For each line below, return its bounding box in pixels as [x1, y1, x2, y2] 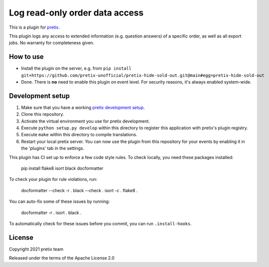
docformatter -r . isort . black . [21, 210, 82, 215]
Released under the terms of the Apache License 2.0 [9, 255, 115, 261]
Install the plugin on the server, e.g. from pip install [21, 66, 132, 71]
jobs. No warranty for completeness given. [9, 40, 95, 46]
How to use [9, 53, 44, 61]
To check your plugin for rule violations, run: [9, 177, 98, 182]
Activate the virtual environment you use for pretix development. [21, 118, 150, 124]
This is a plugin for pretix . [9, 24, 60, 30]
